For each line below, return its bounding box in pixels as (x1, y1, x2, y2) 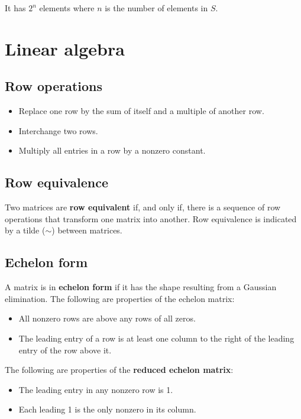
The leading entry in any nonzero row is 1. (18, 383, 173, 395)
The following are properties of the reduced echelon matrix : (5, 363, 234, 376)
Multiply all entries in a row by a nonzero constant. (18, 144, 206, 157)
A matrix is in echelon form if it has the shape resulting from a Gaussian (5, 281, 277, 293)
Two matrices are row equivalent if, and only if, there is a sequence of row (5, 201, 281, 213)
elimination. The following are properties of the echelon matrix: (5, 292, 235, 304)
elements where (39, 2, 95, 14)
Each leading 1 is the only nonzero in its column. (18, 403, 196, 415)
